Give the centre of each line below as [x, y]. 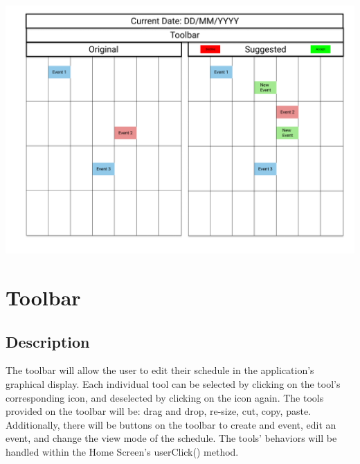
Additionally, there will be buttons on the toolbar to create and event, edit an [171, 424]
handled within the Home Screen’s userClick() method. [122, 452]
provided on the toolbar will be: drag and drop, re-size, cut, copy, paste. [158, 411]
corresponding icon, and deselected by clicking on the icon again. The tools [165, 397]
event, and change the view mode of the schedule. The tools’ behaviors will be [171, 438]
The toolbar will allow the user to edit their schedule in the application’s [160, 370]
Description [48, 341]
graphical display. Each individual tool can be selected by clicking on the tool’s [173, 384]
